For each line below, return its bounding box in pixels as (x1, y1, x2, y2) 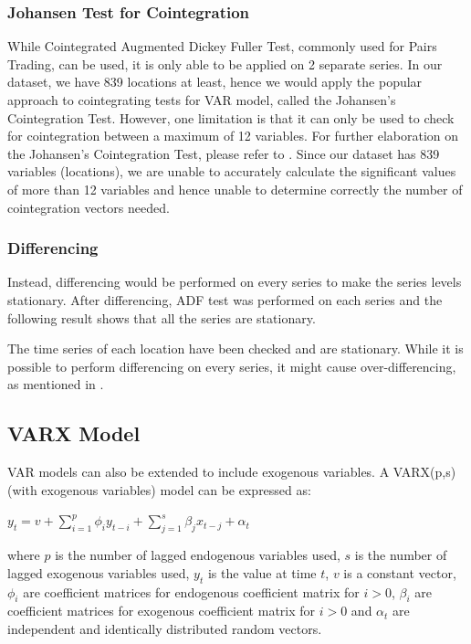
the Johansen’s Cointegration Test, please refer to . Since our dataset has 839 (7, 143, 440, 163)
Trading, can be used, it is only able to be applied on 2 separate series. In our (7, 54, 443, 73)
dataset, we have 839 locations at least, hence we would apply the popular (7, 72, 423, 91)
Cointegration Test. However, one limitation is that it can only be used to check (7, 108, 455, 127)
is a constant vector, (343, 563, 456, 582)
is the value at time (207, 563, 317, 582)
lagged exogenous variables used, (7, 563, 190, 582)
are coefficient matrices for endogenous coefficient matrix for (23, 582, 360, 601)
